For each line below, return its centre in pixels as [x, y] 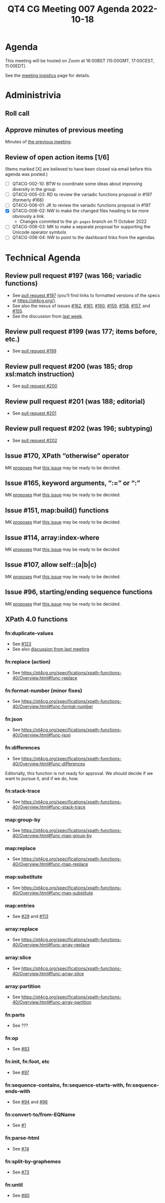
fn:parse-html [22, 1138]
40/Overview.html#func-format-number [53, 706]
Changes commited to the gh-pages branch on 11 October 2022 [83, 221]
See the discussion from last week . [48, 316]
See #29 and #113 [30, 916]
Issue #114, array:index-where [52, 538]
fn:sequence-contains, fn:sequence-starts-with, [65, 1085]
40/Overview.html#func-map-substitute [53, 893]
